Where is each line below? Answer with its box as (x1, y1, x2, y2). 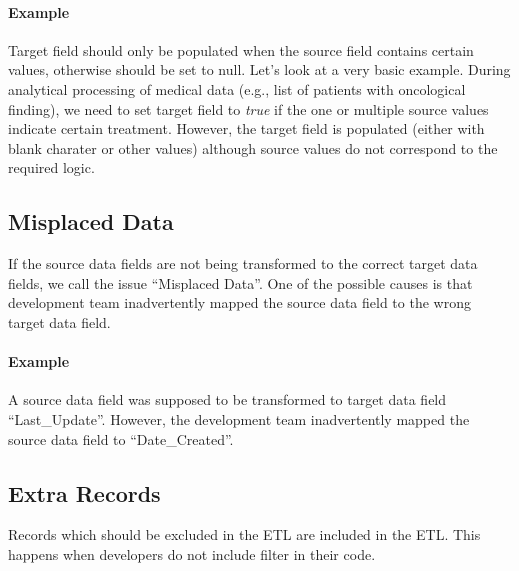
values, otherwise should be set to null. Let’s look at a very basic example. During (8, 59, 511, 80)
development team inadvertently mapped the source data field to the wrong (8, 292, 471, 313)
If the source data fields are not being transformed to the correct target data (8, 253, 478, 274)
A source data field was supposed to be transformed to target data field (8, 389, 447, 410)
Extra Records (8, 477, 161, 508)
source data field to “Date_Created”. (8, 428, 234, 449)
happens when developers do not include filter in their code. (8, 543, 376, 564)
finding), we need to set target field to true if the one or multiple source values (8, 98, 489, 119)
